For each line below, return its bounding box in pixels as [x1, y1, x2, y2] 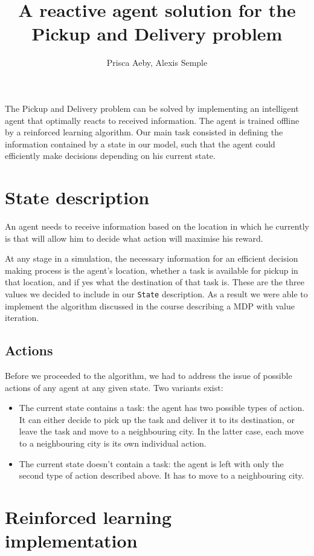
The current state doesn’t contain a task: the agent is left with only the [19, 457, 284, 470]
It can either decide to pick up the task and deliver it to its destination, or [19, 413, 295, 425]
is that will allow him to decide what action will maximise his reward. [5, 231, 263, 244]
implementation [5, 528, 138, 553]
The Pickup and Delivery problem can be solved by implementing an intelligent [5, 102, 299, 114]
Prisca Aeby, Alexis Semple [106, 56, 208, 69]
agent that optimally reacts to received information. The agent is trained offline [5, 114, 300, 126]
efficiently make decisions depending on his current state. [5, 149, 216, 162]
